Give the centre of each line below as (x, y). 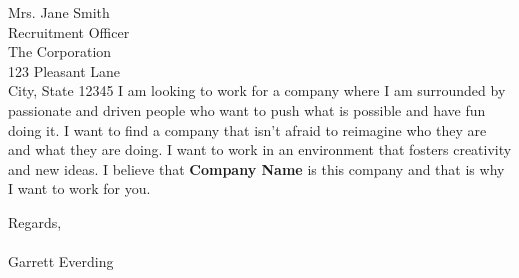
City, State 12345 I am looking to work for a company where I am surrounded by (257, 90)
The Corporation (60, 51)
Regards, (35, 221)
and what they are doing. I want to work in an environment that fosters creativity (260, 149)
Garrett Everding (61, 261)
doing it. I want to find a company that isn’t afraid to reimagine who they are (247, 129)
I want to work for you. (79, 188)
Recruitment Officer (69, 31)
